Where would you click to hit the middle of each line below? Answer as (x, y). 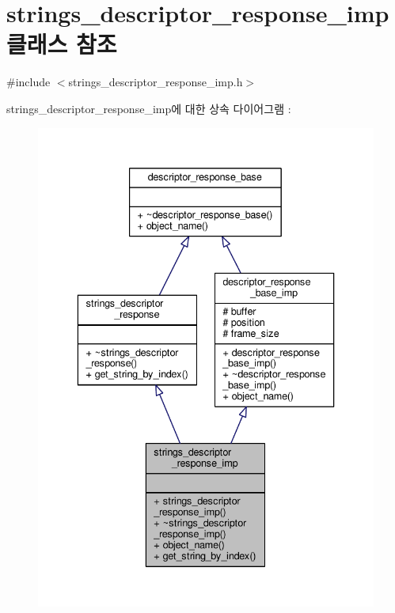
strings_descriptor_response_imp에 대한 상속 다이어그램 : (149, 108)
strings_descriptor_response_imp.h (156, 82)
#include (28, 82)
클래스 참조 (62, 44)
